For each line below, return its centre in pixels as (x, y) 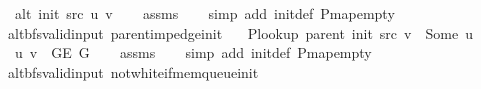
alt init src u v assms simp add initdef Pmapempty (204, 13)
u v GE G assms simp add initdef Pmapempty (193, 52)
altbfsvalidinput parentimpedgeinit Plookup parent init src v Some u (240, 32)
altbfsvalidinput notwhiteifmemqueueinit (133, 71)
